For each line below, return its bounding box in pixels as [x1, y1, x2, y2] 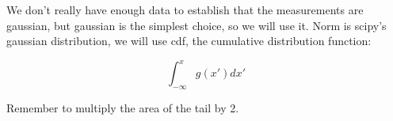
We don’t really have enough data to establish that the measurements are [6, 2, 364, 17]
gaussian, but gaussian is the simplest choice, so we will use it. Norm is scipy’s [6, 17, 387, 33]
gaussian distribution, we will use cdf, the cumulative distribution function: [6, 32, 372, 49]
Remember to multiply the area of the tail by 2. [6, 100, 239, 116]
